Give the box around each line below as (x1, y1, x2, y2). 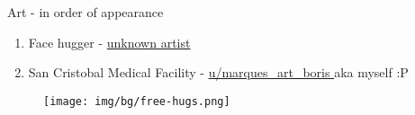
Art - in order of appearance (7, 3, 164, 21)
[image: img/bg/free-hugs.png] (43, 94, 230, 108)
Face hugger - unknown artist (28, 32, 191, 51)
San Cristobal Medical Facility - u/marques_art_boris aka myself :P (28, 63, 409, 82)
